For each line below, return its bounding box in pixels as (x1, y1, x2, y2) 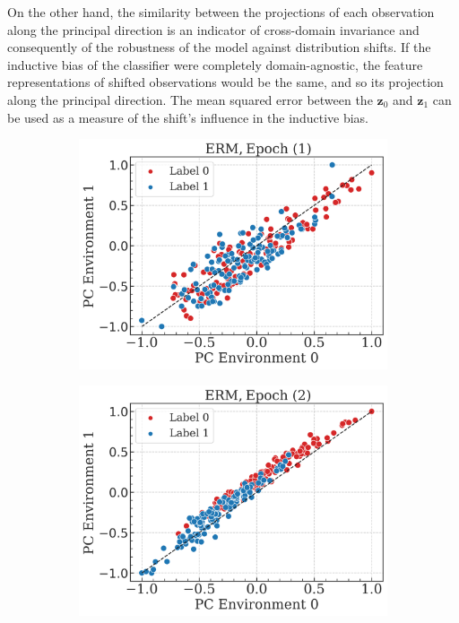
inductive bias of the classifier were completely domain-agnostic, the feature (7, 55, 423, 74)
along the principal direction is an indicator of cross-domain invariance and (7, 20, 420, 39)
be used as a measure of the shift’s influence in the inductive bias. (7, 108, 368, 126)
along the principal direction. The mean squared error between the (7, 90, 373, 108)
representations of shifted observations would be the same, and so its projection (7, 73, 444, 91)
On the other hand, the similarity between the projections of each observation (7, 3, 435, 21)
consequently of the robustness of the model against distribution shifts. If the (7, 38, 431, 56)
